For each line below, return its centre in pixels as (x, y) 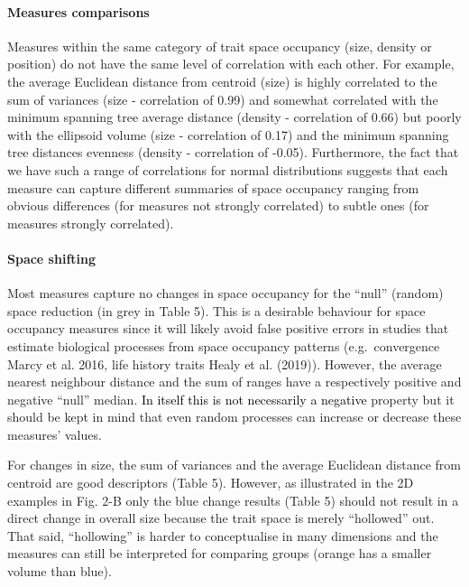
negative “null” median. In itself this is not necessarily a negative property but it (231, 399)
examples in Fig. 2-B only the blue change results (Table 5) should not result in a (233, 500)
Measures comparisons (78, 11)
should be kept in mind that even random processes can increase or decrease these (234, 417)
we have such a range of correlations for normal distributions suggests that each (228, 169)
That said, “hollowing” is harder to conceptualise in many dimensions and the (223, 535)
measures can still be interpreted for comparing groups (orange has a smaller (220, 553)
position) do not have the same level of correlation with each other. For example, (231, 64)
